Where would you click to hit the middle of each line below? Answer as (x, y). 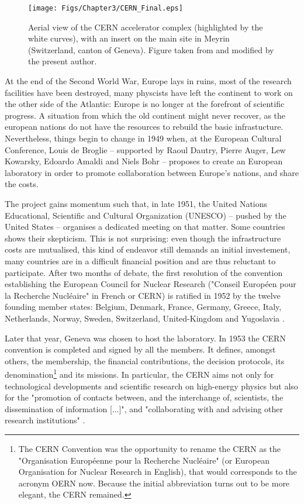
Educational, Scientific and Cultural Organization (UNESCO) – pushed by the (146, 215)
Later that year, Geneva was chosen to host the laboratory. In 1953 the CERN (145, 338)
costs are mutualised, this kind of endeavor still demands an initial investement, (148, 249)
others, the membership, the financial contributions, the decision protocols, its (145, 360)
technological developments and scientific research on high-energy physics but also (151, 386)
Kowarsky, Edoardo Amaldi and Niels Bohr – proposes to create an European (144, 161)
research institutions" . (45, 420)
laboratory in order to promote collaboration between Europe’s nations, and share (152, 172)
